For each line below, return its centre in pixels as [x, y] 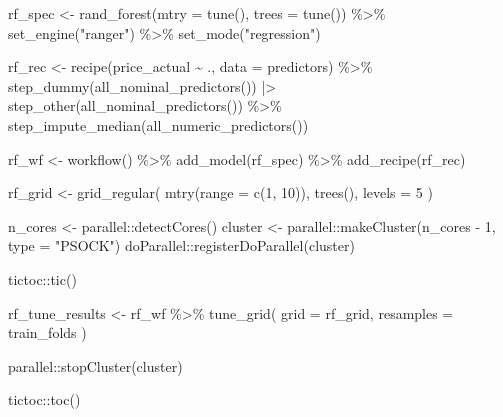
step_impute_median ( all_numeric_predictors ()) [158, 124]
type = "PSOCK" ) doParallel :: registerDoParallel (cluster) [181, 245]
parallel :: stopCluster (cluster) [95, 365]
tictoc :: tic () [42, 278]
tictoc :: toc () [44, 399]
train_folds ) [47, 332]
